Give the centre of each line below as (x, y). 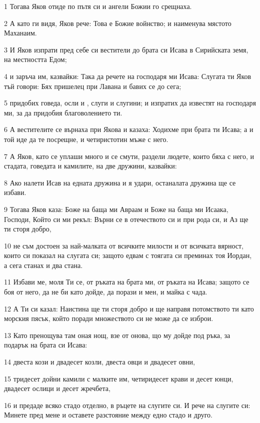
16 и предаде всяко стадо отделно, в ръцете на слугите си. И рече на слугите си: (127, 405)
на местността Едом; (35, 59)
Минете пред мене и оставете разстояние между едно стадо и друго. (108, 415)
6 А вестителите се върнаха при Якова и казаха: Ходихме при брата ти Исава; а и (129, 129)
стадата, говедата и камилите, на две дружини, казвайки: (90, 166)
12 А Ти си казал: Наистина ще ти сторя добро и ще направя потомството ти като (129, 308)
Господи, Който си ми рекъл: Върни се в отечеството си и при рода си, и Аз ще (126, 219)
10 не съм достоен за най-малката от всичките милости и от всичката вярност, (124, 245)
